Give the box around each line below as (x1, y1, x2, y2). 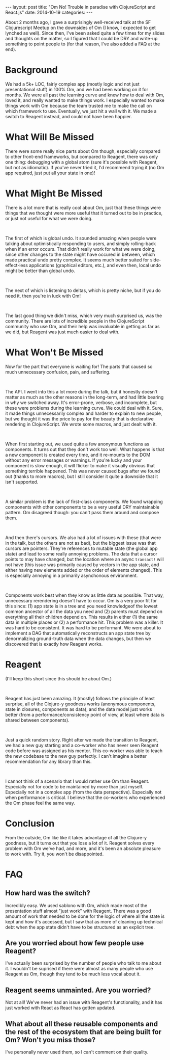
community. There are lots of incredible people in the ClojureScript (5, 317, 145, 324)
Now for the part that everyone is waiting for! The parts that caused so (5, 363, 153, 369)
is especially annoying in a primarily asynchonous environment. (5, 572, 138, 578)
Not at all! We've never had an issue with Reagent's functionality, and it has (5, 999, 162, 1005)
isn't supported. (5, 479, 39, 485)
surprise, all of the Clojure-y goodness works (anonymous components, (5, 701, 156, 707)
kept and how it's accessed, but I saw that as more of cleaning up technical (5, 918, 163, 924)
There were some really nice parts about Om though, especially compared (5, 148, 161, 154)
